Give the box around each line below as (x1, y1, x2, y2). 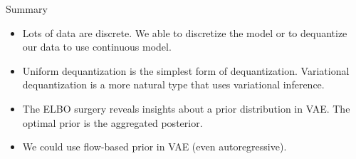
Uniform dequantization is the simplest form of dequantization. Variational (22, 63, 350, 78)
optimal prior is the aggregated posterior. (22, 115, 203, 130)
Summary (6, 1, 48, 16)
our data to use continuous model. (22, 39, 172, 54)
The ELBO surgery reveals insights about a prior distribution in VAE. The (22, 101, 350, 116)
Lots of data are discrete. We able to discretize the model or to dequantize (22, 25, 347, 40)
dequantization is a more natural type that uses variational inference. (22, 77, 325, 92)
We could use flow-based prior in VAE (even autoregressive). (22, 139, 287, 154)
